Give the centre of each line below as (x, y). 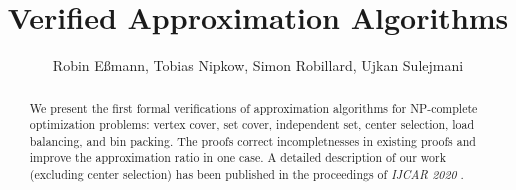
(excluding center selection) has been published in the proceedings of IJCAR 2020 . (246, 174)
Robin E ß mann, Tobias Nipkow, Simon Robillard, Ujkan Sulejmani (258, 65)
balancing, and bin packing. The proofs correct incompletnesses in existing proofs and (252, 140)
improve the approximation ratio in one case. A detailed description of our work (237, 157)
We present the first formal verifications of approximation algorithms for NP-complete (253, 107)
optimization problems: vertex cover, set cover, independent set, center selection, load (252, 124)
